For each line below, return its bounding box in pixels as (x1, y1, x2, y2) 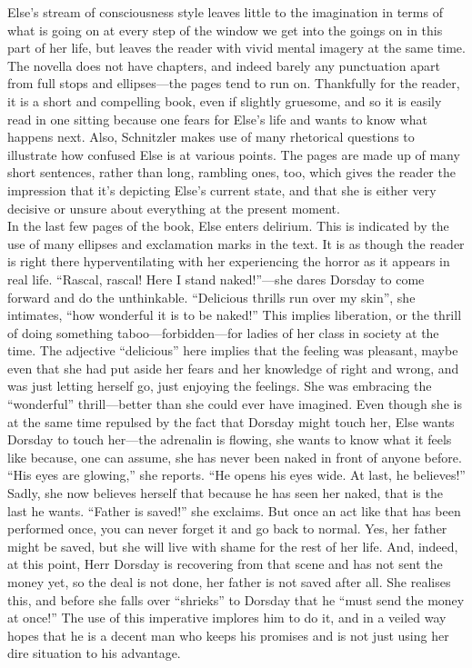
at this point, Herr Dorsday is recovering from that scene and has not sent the (7, 554, 443, 573)
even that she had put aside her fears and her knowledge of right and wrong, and (7, 358, 459, 377)
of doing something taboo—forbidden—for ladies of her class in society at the (7, 323, 439, 342)
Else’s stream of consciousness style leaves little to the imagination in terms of (7, 3, 443, 21)
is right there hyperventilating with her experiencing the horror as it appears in (7, 252, 450, 271)
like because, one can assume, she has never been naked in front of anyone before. (7, 447, 462, 466)
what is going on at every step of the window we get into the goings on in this (7, 20, 443, 39)
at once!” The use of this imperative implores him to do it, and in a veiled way (7, 608, 447, 627)
